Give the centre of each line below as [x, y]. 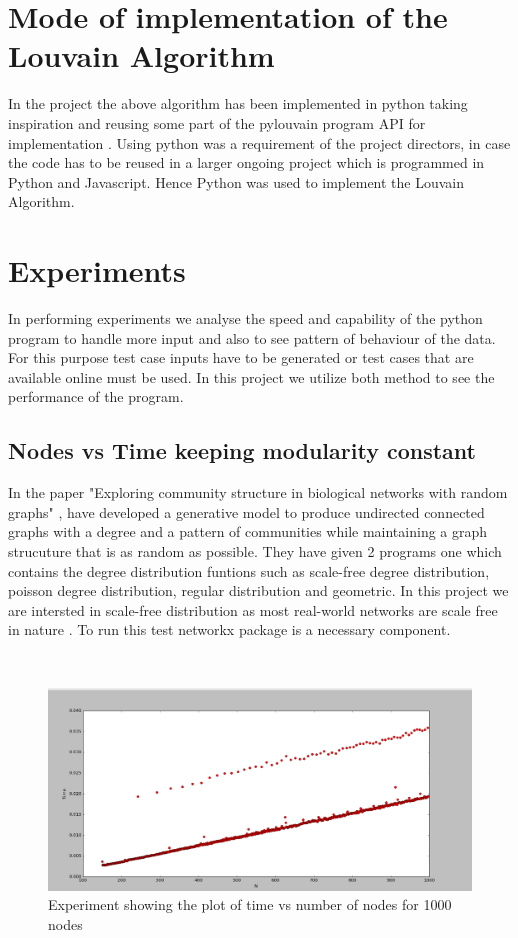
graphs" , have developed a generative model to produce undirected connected [246, 511]
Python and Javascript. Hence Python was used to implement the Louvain [236, 181]
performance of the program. [96, 396]
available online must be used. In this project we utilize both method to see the [251, 376]
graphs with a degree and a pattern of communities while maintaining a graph [248, 531]
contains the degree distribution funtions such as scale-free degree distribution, [249, 570]
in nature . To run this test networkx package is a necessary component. [229, 629]
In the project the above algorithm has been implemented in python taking [238, 103]
